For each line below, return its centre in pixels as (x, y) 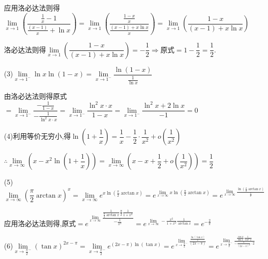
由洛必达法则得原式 (35, 96)
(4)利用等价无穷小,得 (37, 136)
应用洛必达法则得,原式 (40, 223)
